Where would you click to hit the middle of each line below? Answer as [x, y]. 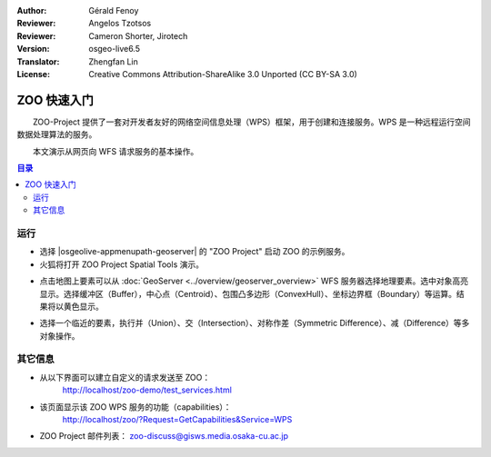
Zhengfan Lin [113, 61]
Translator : [38, 61]
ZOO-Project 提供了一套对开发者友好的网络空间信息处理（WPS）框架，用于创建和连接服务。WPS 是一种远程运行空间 [251, 122]
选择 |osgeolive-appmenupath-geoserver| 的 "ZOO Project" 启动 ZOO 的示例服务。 [195, 252]
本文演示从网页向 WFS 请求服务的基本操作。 [115, 151]
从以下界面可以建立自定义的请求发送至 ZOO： [125, 377]
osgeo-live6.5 [115, 49]
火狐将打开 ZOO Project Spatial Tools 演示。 [122, 264]
